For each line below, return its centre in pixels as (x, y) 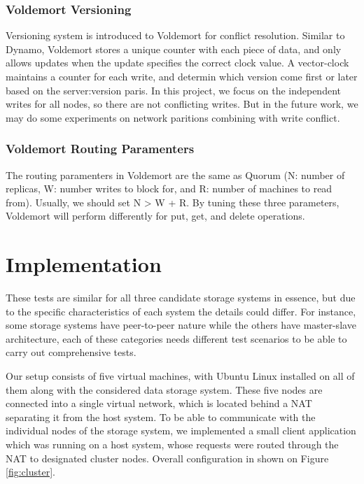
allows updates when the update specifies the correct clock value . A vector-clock (177, 63)
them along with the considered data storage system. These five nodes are (164, 389)
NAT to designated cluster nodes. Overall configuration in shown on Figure (167, 458)
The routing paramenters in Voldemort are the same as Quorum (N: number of (175, 175)
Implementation (84, 264)
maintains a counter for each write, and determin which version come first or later (182, 76)
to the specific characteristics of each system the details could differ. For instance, (181, 311)
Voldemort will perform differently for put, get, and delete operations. (155, 216)
